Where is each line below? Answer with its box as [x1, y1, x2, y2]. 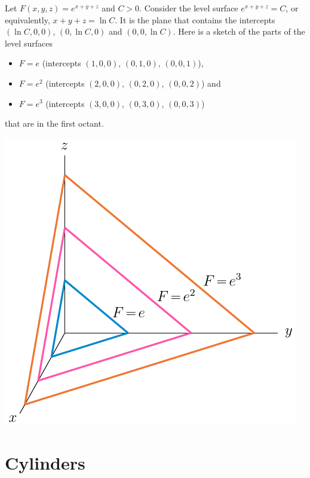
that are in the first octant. [5, 117, 104, 130]
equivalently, [5, 13, 50, 26]
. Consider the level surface [139, 2, 238, 14]
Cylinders [5, 450, 85, 474]
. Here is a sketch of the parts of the [173, 25, 305, 38]
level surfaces [5, 36, 53, 49]
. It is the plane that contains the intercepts [115, 13, 275, 26]
